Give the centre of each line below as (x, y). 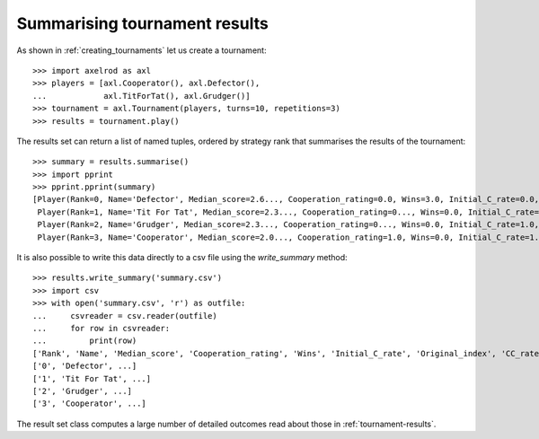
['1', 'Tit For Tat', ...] (92, 378)
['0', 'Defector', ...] (85, 366)
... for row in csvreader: (102, 328)
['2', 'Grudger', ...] (83, 391)
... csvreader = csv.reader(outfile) (125, 316)
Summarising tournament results (142, 23)
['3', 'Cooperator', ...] (90, 404)
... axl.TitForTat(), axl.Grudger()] (141, 96)
